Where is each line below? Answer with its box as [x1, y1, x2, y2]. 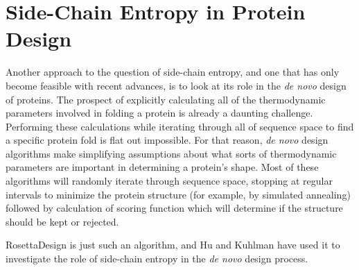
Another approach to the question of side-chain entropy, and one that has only [6, 65, 340, 79]
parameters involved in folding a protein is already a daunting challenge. [6, 106, 313, 120]
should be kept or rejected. [6, 214, 119, 228]
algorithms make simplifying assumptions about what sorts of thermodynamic [6, 146, 337, 160]
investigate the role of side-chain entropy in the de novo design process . [6, 251, 308, 266]
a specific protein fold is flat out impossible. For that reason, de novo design [6, 133, 329, 147]
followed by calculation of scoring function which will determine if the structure [6, 201, 343, 215]
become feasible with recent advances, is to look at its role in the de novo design [6, 78, 347, 92]
